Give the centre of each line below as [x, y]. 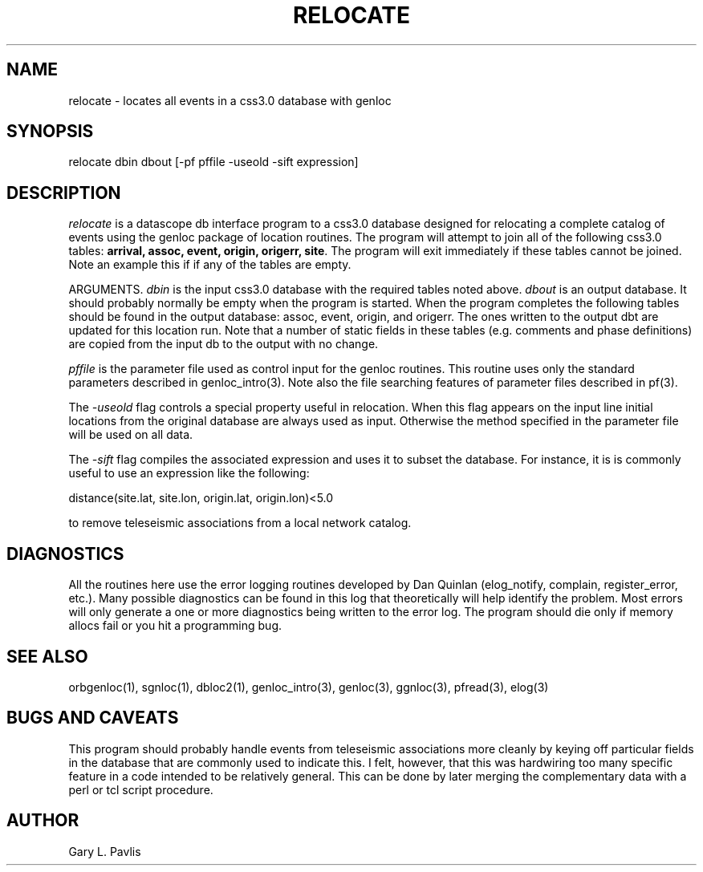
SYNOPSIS [50, 132]
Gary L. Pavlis [105, 851]
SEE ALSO [47, 656]
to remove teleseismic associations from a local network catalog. [240, 523]
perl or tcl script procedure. [141, 789]
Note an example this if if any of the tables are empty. [210, 265]
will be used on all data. [131, 435]
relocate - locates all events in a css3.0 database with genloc [230, 100]
